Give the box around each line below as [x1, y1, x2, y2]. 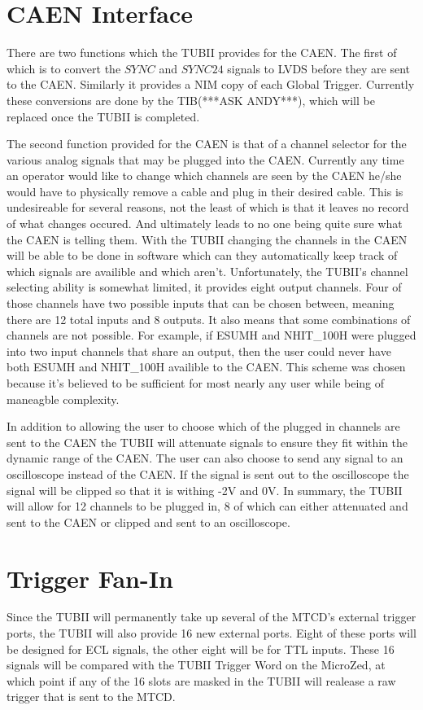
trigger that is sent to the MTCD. [7, 688, 176, 705]
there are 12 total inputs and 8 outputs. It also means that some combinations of [7, 310, 411, 327]
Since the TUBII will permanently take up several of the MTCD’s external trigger [7, 608, 416, 625]
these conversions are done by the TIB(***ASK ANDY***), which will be [7, 91, 375, 108]
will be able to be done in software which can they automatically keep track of [7, 247, 398, 264]
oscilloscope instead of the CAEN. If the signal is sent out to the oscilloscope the [7, 465, 409, 482]
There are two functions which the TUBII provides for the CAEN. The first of [7, 44, 397, 61]
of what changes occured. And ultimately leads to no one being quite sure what [7, 215, 403, 232]
